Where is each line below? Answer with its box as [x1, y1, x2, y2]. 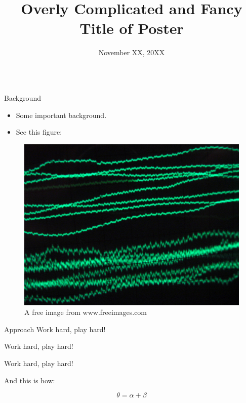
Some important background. [16, 109, 107, 120]
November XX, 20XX [98, 47, 165, 58]
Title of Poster [79, 18, 184, 38]
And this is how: [4, 375, 55, 385]
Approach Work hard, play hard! [4, 324, 106, 334]
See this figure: [16, 127, 62, 137]
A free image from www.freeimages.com [24, 307, 147, 317]
